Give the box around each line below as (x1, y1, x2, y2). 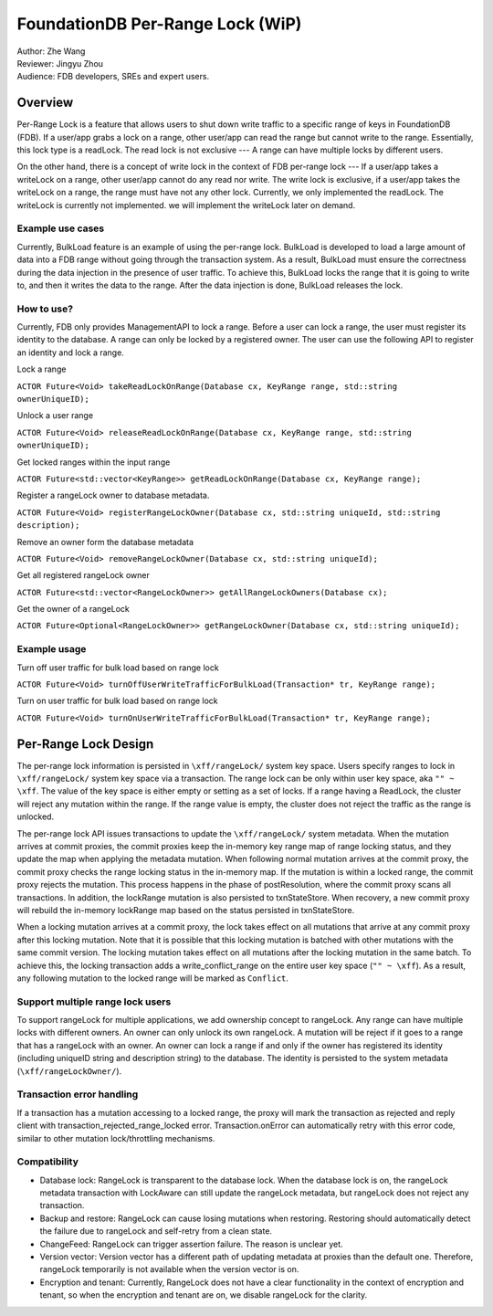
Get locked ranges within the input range (16, 457, 171, 468)
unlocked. (16, 811, 55, 822)
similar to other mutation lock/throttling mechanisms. (16, 1132, 215, 1143)
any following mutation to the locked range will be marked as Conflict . (16, 973, 289, 984)
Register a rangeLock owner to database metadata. (16, 490, 210, 501)
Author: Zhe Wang (16, 46, 86, 57)
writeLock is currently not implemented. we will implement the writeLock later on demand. (16, 199, 356, 210)
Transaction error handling (16, 1088, 139, 1100)
